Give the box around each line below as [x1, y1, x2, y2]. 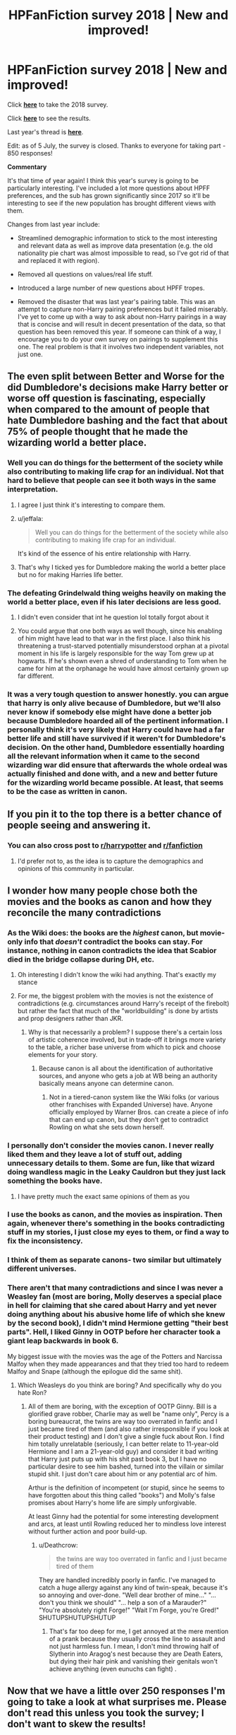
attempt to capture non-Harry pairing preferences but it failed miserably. [17, 305, 228, 313]
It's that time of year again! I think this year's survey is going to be [7, 176, 199, 185]
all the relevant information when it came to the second [7, 751, 200, 761]
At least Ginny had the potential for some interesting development [27, 1512, 219, 1520]
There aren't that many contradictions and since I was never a [7, 1283, 223, 1293]
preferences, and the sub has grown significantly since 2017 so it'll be [7, 191, 210, 199]
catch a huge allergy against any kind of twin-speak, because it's [38, 1583, 228, 1591]
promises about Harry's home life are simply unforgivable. [27, 1498, 197, 1507]
